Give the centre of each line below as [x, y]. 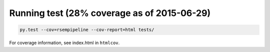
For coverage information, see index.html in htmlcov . [64, 43]
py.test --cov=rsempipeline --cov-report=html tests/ [87, 30]
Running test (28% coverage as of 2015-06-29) [110, 13]
